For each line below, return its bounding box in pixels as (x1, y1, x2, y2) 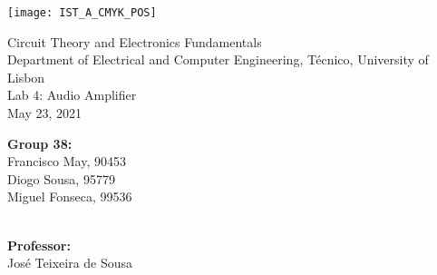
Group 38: (7, 133, 73, 152)
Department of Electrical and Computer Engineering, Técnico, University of (7, 50, 429, 69)
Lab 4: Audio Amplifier (7, 85, 137, 104)
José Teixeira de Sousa (7, 253, 133, 272)
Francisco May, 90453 (7, 152, 126, 171)
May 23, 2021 (7, 103, 83, 123)
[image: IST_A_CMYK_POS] (7, 6, 157, 19)
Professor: (7, 235, 71, 254)
